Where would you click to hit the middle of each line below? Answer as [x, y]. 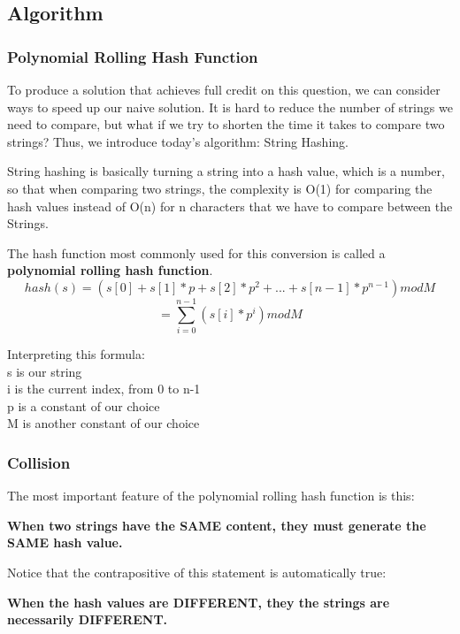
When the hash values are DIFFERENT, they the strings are [199, 602]
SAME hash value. [65, 542]
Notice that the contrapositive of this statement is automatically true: [197, 573]
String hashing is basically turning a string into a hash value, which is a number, [226, 171]
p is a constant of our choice [84, 405]
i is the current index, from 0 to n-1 [104, 389]
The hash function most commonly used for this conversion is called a [196, 252]
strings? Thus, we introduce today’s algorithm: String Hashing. [178, 141]
